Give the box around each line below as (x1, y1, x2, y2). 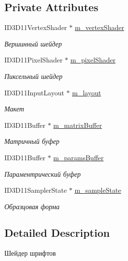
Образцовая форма (4, 201, 60, 211)
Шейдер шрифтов (4, 247, 56, 258)
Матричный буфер (4, 136, 59, 146)
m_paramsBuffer (53, 152, 104, 162)
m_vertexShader (74, 22, 124, 32)
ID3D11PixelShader (4, 55, 63, 65)
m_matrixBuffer (53, 120, 102, 130)
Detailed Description (4, 225, 110, 240)
